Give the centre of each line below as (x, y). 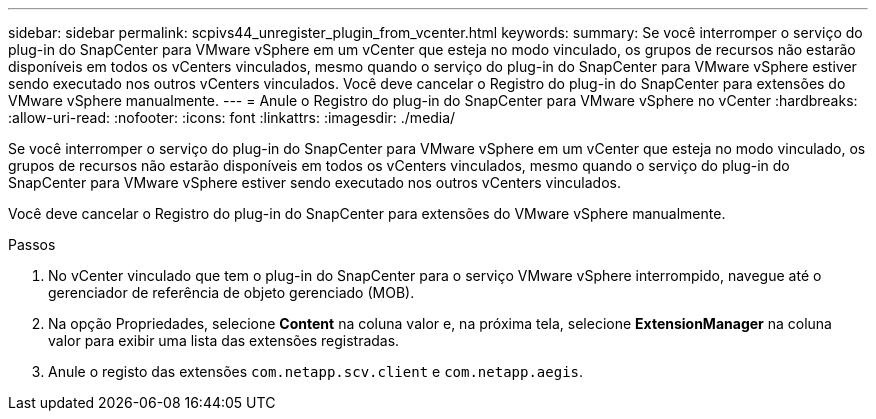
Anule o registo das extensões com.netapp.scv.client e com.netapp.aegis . (316, 371)
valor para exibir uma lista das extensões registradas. (224, 340)
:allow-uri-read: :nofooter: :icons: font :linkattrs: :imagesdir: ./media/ (232, 117)
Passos (32, 244)
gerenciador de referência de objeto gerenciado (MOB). (231, 292)
